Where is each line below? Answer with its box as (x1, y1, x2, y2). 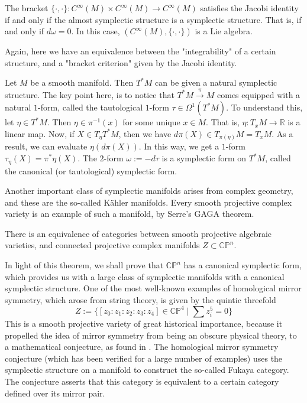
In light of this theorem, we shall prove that (5, 259, 164, 271)
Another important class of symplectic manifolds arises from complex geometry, (5, 184, 293, 197)
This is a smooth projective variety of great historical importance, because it (5, 317, 283, 329)
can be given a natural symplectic (155, 76, 277, 89)
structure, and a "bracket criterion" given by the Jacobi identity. (5, 56, 237, 69)
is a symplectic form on (161, 152, 247, 164)
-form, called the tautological (38, 101, 143, 113)
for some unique (122, 116, 180, 128)
